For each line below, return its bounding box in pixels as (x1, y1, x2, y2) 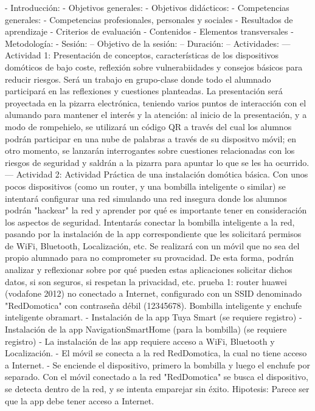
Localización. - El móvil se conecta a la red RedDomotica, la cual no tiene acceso (5, 347, 307, 359)
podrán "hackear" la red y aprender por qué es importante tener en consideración (5, 204, 307, 216)
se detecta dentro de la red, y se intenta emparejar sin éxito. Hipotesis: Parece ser (5, 382, 310, 395)
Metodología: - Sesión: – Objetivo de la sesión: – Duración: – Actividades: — (5, 36, 291, 49)
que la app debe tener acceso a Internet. (5, 394, 154, 407)
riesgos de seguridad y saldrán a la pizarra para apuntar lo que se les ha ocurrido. (5, 156, 310, 168)
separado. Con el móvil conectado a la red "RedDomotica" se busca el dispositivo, (5, 370, 308, 383)
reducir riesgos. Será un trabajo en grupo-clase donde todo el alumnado (5, 72, 271, 85)
